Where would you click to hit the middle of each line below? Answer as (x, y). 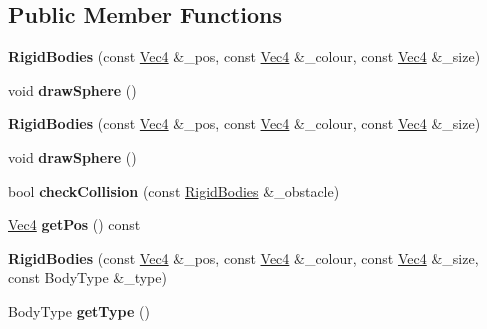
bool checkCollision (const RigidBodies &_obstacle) (174, 190)
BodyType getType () (79, 310)
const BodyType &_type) (87, 277)
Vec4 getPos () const (74, 224)
